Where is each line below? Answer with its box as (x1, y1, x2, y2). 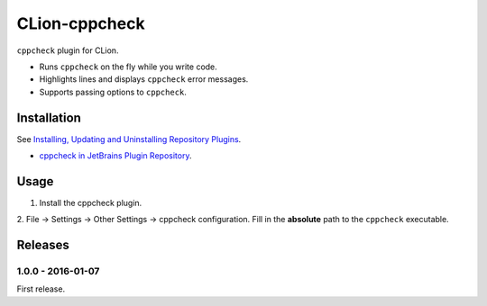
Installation (16, 110, 81, 125)
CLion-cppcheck (16, 13, 145, 33)
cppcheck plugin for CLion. (16, 45, 119, 56)
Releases (16, 238, 69, 253)
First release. (16, 283, 66, 294)
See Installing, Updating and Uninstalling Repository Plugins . (16, 133, 242, 144)
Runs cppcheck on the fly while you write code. (39, 61, 218, 72)
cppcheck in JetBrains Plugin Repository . (39, 150, 192, 161)
